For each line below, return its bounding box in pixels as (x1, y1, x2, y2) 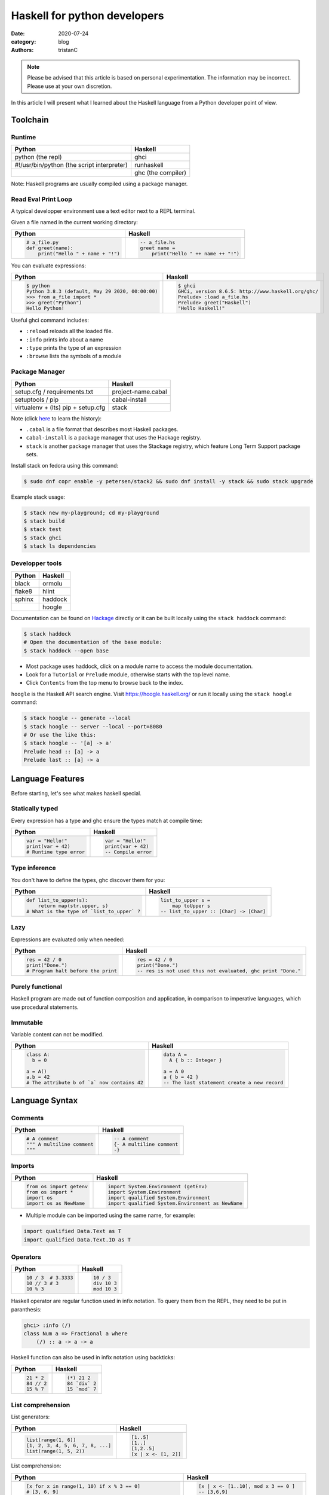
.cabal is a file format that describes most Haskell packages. (26, 426, 179, 433)
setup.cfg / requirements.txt (14, 388, 94, 396)
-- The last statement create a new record (163, 1079, 284, 1086)
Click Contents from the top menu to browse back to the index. (26, 679, 184, 687)
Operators (11, 1253, 42, 1261)
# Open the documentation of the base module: (23, 639, 162, 646)
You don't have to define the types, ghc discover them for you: (11, 876, 165, 883)
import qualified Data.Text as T (23, 1228, 122, 1235)
